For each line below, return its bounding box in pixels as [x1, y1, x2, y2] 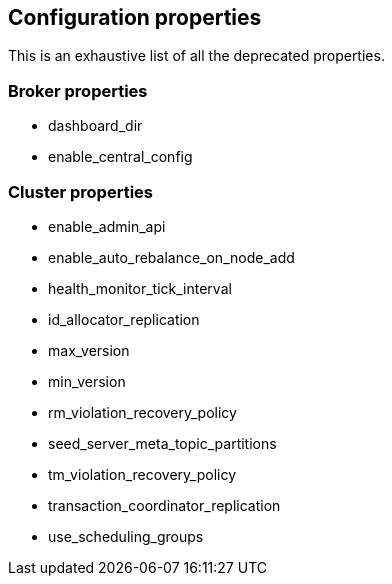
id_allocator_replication [48, 310, 200, 328]
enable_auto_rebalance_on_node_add [48, 248, 295, 266]
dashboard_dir [48, 117, 143, 135]
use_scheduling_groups [48, 527, 204, 545]
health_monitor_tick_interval [48, 279, 232, 297]
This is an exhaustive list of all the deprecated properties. [8, 47, 385, 65]
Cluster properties [8, 181, 153, 202]
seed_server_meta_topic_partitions [48, 434, 277, 452]
